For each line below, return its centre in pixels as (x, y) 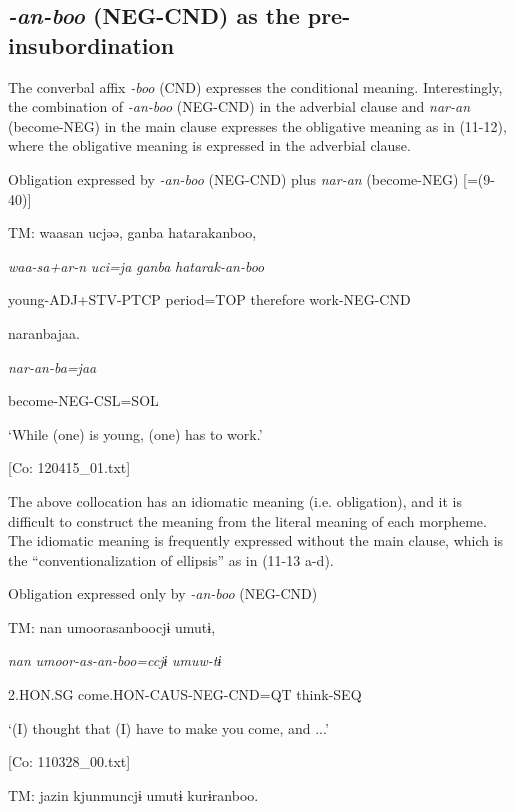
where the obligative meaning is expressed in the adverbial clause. (209, 145)
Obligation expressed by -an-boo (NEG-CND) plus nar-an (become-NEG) (233, 178)
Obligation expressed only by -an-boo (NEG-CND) (163, 593)
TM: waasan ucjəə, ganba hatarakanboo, (132, 232)
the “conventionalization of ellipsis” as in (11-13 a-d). (171, 559)
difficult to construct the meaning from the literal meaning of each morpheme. (247, 520)
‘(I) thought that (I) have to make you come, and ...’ (168, 727)
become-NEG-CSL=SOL (83, 400)
